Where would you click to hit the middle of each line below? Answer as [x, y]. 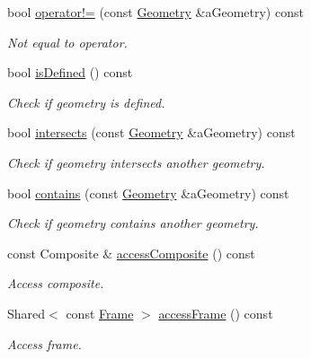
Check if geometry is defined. [86, 102]
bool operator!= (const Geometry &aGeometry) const [155, 12]
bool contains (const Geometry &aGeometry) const [148, 193]
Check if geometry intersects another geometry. [136, 162]
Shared [27, 313]
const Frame [100, 313]
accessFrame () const [216, 313]
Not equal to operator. [67, 42]
